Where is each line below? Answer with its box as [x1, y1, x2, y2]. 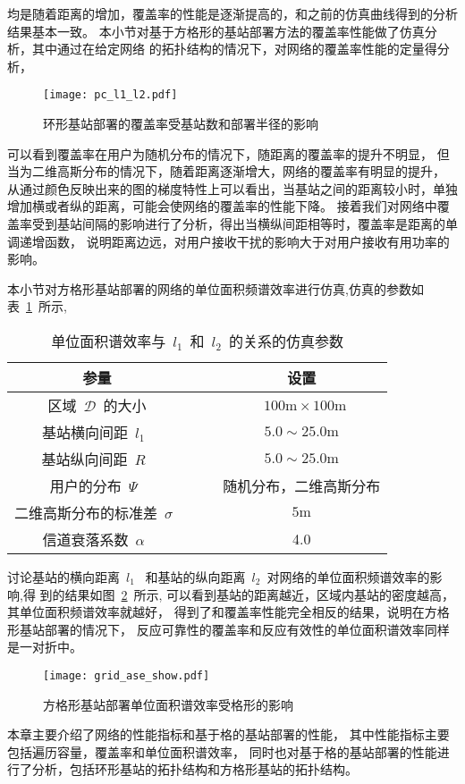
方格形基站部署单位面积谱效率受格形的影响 [43, 695, 293, 713]
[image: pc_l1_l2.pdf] [43, 89, 178, 102]
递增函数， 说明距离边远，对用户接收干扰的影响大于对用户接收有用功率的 [19, 232, 450, 250]
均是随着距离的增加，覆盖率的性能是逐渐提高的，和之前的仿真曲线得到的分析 [7, 4, 458, 22]
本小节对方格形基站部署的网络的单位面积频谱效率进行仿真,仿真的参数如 [7, 279, 424, 298]
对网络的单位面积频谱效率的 [266, 567, 430, 586]
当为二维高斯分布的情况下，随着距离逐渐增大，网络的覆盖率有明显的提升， [7, 162, 445, 181]
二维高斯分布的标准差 [14, 502, 158, 523]
